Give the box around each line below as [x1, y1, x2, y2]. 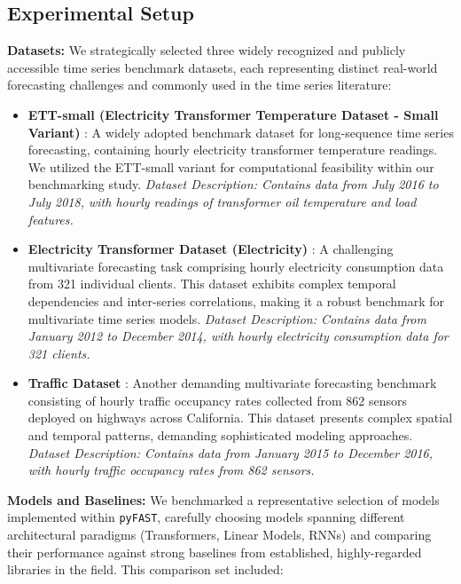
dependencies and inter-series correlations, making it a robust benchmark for [27, 291, 445, 310]
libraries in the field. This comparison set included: [7, 560, 284, 579]
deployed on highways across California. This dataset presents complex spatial [27, 408, 453, 427]
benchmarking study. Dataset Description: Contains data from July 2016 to [27, 175, 439, 193]
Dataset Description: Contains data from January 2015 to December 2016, [27, 443, 434, 462]
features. [27, 209, 74, 228]
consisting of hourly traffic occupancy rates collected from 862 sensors [27, 391, 408, 409]
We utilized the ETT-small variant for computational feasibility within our [27, 157, 434, 176]
